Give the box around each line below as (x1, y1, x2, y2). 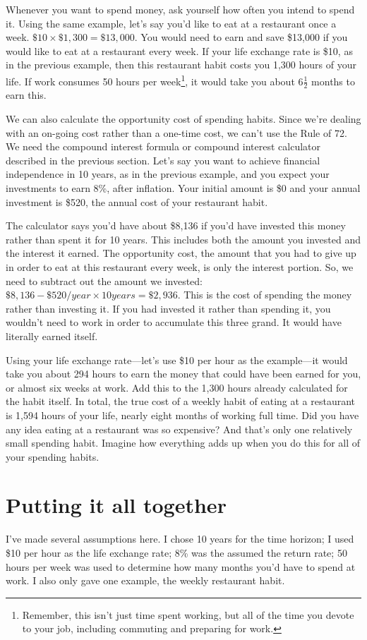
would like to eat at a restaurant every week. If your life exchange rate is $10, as (6, 43, 353, 58)
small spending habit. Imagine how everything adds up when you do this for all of (6, 435, 361, 450)
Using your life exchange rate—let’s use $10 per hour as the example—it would (6, 352, 348, 367)
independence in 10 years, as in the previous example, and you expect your (6, 167, 330, 181)
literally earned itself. (6, 328, 98, 343)
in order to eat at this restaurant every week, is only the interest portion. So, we (6, 259, 354, 274)
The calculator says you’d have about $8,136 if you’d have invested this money (6, 218, 346, 233)
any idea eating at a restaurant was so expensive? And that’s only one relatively (6, 421, 353, 436)
